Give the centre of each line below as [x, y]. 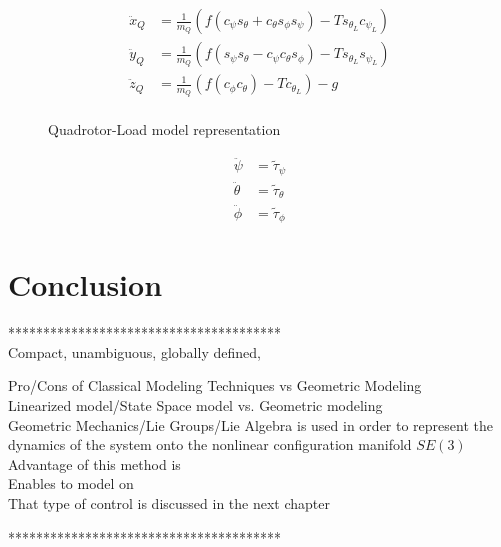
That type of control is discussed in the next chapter [169, 502]
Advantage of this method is [94, 463]
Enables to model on [71, 483]
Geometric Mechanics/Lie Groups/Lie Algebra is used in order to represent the [250, 424]
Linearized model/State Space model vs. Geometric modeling [195, 404]
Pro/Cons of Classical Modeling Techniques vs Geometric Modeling [215, 385]
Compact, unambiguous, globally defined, [134, 351]
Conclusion [85, 284]
